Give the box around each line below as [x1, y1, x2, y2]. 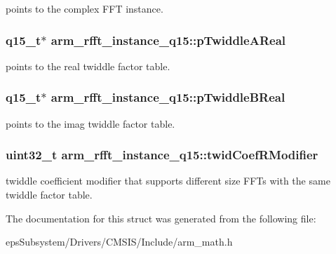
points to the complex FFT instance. [6, 1, 163, 15]
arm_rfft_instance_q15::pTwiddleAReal [51, 31, 286, 48]
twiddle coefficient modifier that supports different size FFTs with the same [6, 173, 330, 188]
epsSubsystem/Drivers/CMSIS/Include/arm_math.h [6, 234, 233, 249]
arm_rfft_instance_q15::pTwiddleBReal [51, 88, 285, 106]
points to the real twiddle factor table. [6, 58, 170, 73]
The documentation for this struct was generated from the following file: [6, 210, 316, 225]
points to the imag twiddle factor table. [6, 116, 175, 131]
